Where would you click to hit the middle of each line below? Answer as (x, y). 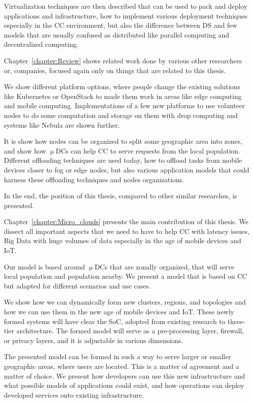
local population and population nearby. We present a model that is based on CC (126, 276)
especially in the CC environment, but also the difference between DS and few (121, 25)
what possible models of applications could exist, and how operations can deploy (124, 385)
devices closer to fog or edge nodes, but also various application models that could (127, 169)
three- (236, 321)
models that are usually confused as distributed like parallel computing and (117, 34)
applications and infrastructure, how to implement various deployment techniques (126, 15)
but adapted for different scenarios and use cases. (78, 285)
